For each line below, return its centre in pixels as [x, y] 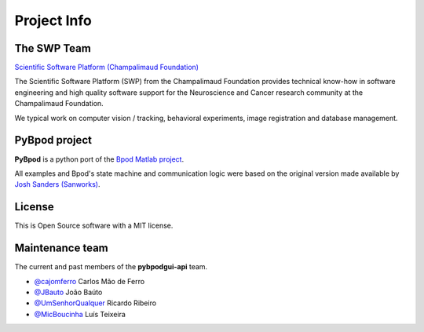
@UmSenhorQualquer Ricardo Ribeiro [95, 303]
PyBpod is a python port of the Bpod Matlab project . [99, 159]
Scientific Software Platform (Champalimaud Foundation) [107, 67]
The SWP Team [53, 48]
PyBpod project [53, 140]
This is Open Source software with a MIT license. [94, 226]
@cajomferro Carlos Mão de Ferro [90, 281]
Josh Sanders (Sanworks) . [57, 184]
